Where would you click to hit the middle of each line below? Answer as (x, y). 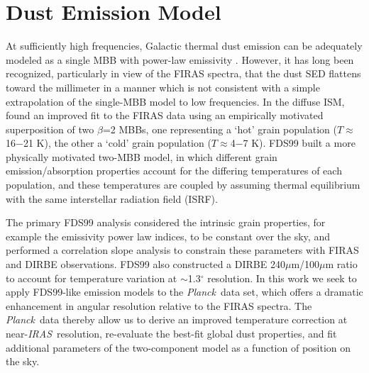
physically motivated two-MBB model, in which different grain (142, 156)
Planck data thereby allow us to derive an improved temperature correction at (177, 319)
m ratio (341, 264)
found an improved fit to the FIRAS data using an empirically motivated (165, 115)
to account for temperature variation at (92, 278)
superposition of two (50, 129)
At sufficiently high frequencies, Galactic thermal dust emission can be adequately (184, 46)
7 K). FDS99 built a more (299, 143)
